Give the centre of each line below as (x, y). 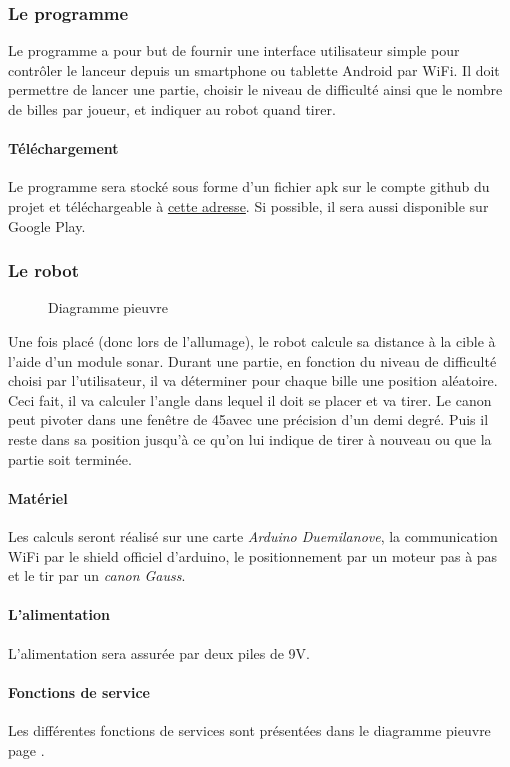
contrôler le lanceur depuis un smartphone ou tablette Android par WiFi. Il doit (254, 69)
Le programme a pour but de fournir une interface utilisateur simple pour (234, 50)
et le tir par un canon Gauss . (97, 575)
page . (26, 749)
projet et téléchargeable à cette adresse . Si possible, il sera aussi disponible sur (248, 205)
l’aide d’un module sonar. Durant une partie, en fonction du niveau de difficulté (252, 360)
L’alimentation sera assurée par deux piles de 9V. (159, 652)
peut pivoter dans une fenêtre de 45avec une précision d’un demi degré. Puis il (248, 419)
